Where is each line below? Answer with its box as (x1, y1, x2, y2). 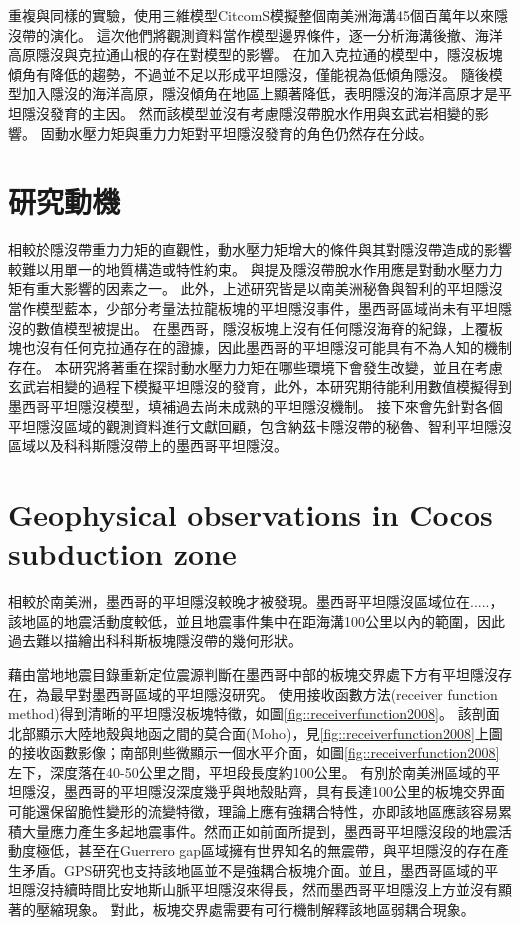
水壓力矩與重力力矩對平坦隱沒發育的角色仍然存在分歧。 (68, 122, 433, 143)
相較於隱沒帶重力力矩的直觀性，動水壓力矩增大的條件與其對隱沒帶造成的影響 (8, 239, 512, 260)
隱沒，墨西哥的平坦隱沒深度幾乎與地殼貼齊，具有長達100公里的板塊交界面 (21, 781, 505, 802)
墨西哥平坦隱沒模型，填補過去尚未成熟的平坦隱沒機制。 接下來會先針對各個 (8, 396, 503, 417)
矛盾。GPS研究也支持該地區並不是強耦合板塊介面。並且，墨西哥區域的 (21, 859, 485, 880)
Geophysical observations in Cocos (8, 494, 493, 534)
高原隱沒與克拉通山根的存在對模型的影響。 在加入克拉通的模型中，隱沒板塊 (8, 44, 503, 65)
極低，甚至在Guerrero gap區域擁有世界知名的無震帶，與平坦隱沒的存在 (35, 840, 496, 861)
